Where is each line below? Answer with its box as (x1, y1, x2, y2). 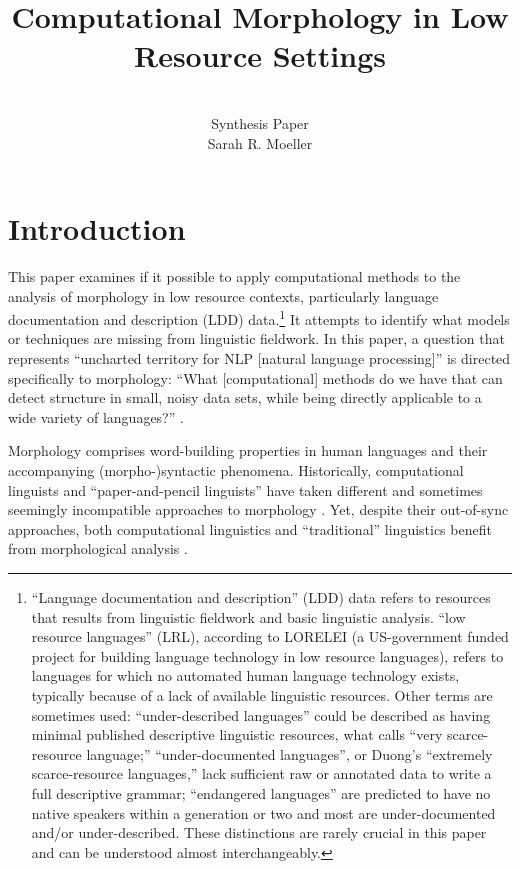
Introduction (8, 208, 186, 249)
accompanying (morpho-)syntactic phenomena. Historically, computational (8, 460, 464, 481)
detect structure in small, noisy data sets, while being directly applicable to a (8, 387, 482, 408)
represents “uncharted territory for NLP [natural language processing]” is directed (8, 348, 511, 369)
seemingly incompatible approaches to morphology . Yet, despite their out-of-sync (8, 499, 509, 520)
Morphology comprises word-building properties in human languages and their (8, 440, 488, 461)
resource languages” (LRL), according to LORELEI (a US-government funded (31, 626, 509, 647)
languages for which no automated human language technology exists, (31, 665, 460, 686)
